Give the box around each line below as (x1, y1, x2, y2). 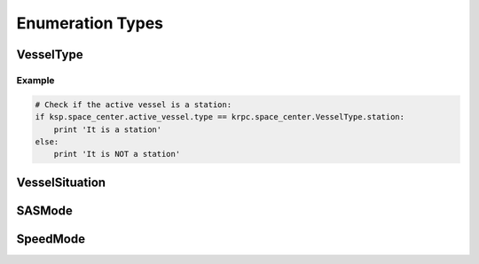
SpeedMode (16, 231, 86, 246)
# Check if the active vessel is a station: (35, 99, 232, 110)
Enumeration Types (16, 13, 164, 33)
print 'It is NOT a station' (53, 149, 181, 159)
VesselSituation (16, 175, 106, 190)
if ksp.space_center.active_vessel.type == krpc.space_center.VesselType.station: (35, 112, 405, 122)
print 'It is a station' (53, 124, 162, 135)
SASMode (16, 203, 73, 218)
